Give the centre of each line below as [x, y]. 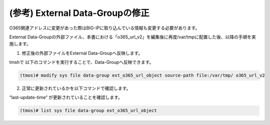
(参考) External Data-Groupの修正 [79, 13]
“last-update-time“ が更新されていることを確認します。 [66, 98]
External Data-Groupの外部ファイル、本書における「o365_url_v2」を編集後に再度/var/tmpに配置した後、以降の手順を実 [132, 37]
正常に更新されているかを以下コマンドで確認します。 [76, 88]
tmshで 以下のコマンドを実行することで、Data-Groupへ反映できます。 [81, 62]
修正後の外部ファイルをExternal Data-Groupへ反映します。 [82, 53]
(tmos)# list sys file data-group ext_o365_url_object [88, 111]
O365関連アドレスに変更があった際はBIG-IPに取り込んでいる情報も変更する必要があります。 [104, 28]
